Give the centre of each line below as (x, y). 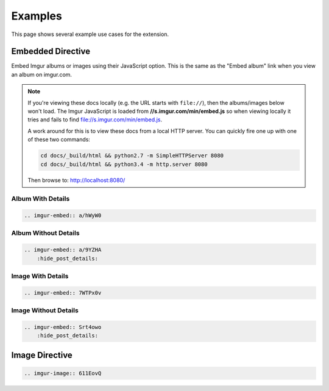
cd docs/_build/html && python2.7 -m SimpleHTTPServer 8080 (132, 156)
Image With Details (40, 276)
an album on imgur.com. (42, 74)
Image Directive (42, 355)
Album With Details (41, 199)
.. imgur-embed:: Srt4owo (63, 327)
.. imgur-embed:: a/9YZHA (63, 250)
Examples (37, 16)
